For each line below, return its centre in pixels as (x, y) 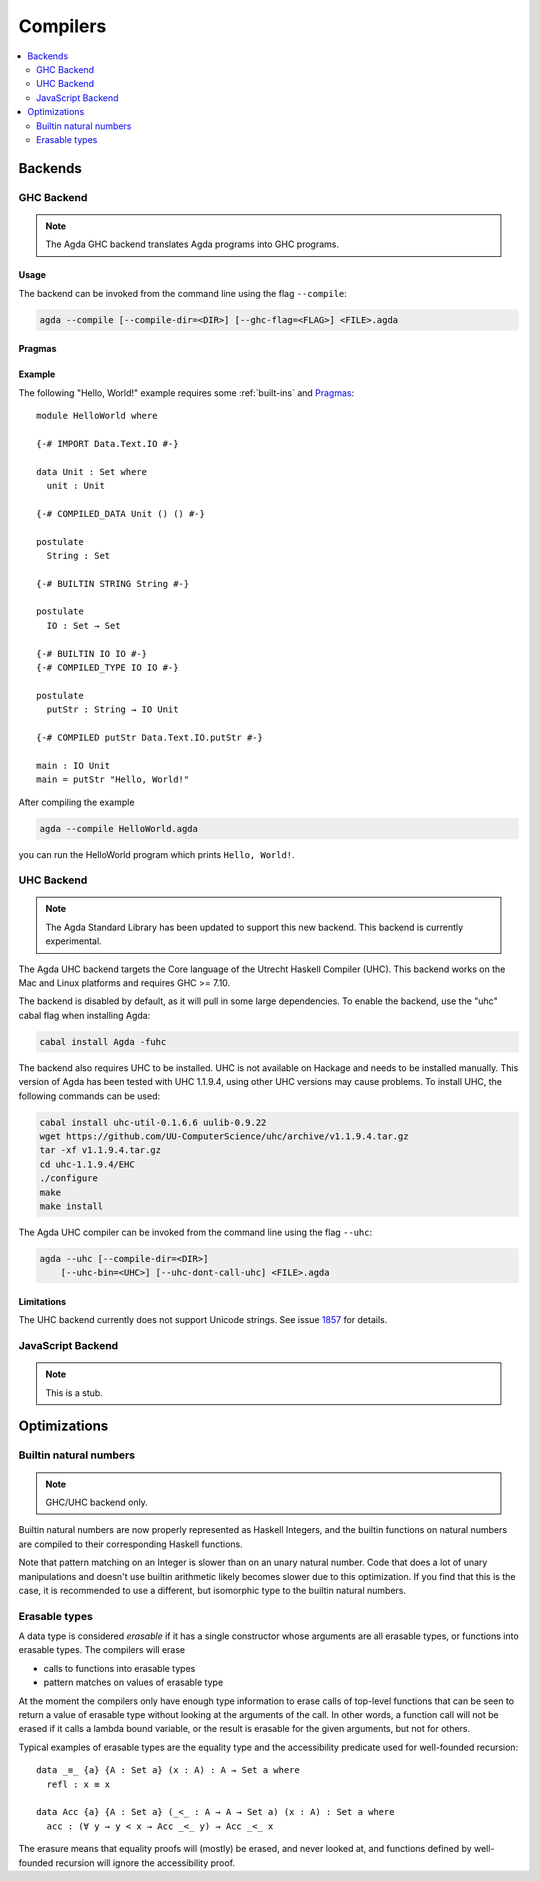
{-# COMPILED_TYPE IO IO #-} (107, 668)
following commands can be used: (89, 1096)
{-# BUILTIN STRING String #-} (113, 583)
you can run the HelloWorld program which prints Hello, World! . (156, 854)
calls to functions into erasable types (119, 1668)
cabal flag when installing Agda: (84, 1015)
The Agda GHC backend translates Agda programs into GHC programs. (192, 244)
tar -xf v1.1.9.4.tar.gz (100, 1150)
